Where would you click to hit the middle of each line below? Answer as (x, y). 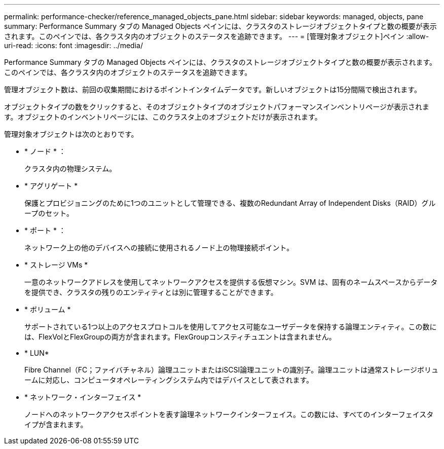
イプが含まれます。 (56, 424)
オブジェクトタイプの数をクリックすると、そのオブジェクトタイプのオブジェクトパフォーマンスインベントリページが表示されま (217, 107)
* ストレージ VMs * (56, 265)
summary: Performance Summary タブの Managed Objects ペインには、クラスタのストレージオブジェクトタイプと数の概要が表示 (220, 26)
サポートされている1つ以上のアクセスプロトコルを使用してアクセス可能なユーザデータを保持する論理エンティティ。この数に (231, 327)
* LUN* (37, 353)
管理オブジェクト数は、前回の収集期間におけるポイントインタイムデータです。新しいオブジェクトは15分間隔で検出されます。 (213, 89)
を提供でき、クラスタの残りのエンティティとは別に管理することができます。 (151, 292)
